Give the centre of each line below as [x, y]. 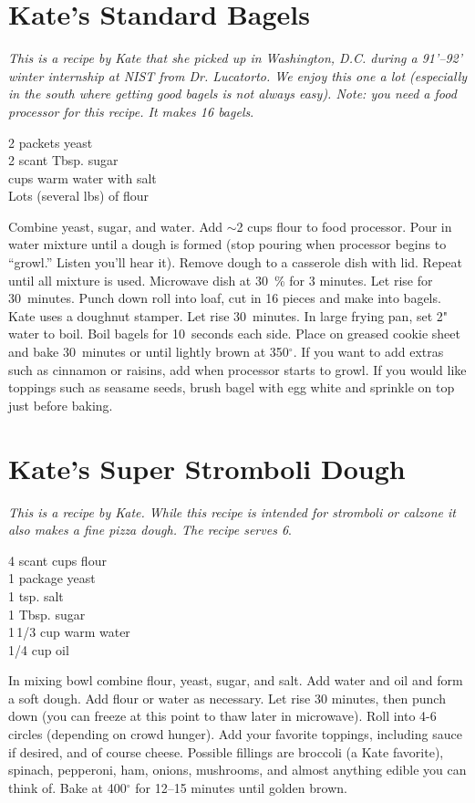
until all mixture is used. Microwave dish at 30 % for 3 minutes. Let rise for [221, 280]
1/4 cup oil [39, 649]
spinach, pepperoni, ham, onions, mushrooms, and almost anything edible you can [237, 770]
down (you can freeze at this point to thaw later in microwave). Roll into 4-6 [222, 716]
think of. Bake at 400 [67, 787]
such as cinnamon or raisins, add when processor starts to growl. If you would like [237, 369]
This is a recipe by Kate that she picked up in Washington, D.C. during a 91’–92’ [236, 58]
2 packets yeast [51, 142]
